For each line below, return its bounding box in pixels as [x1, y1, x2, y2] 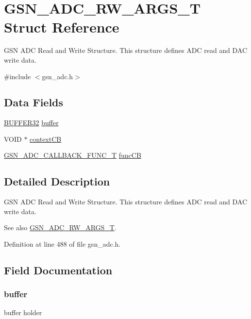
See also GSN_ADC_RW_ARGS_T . [4, 222, 117, 233]
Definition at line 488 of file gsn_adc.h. [4, 239, 121, 249]
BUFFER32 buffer [4, 118, 59, 128]
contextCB [30, 134, 62, 144]
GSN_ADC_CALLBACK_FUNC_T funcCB [4, 150, 141, 160]
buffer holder [4, 307, 42, 317]
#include [4, 71, 31, 81]
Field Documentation [4, 263, 113, 278]
